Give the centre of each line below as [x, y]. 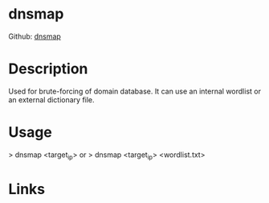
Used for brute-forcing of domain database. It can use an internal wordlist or [134, 91]
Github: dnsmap [35, 36]
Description [48, 69]
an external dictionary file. [51, 99]
